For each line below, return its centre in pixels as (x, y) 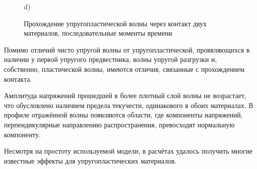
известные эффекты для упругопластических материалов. (90, 160)
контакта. (18, 79)
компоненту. (23, 134)
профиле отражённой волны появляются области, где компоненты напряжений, (124, 115)
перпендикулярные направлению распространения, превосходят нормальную (120, 124)
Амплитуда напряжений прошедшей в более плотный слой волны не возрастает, (125, 95)
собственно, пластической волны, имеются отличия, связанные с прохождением (124, 69)
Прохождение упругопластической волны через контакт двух (115, 23)
